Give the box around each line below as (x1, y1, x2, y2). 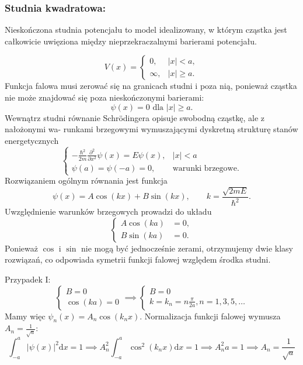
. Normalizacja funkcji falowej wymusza (140, 309, 281, 322)
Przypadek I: (5, 273, 51, 285)
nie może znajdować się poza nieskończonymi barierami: (5, 91, 204, 103)
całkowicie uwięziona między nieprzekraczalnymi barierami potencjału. (5, 35, 257, 47)
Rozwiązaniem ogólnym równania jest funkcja (5, 174, 168, 187)
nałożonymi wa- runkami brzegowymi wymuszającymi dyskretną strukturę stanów (5, 123, 298, 135)
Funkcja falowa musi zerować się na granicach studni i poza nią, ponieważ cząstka (5, 80, 297, 92)
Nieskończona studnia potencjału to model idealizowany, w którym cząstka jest (5, 23, 287, 36)
